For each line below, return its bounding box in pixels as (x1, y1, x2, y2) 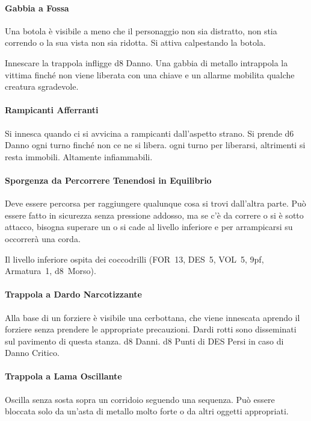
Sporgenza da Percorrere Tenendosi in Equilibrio (5, 173, 212, 186)
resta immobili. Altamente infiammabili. (5, 150, 153, 163)
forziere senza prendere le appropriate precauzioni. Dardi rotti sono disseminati (5, 323, 297, 335)
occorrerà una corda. (5, 232, 81, 245)
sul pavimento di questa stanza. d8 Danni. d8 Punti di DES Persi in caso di (5, 334, 284, 347)
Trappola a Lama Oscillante (5, 370, 122, 382)
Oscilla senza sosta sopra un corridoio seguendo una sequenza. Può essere (5, 393, 275, 405)
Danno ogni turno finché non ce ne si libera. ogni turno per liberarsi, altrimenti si (5, 139, 306, 151)
